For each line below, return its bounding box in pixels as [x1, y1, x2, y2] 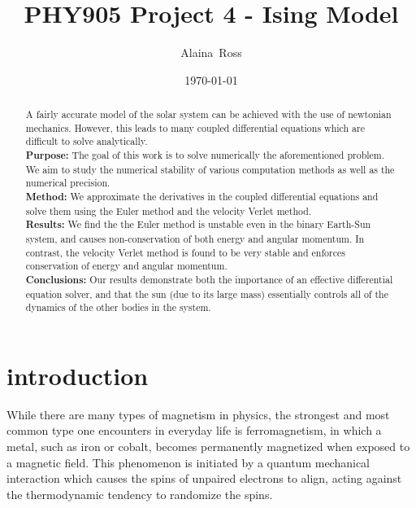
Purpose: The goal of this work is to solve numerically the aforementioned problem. [25, 148, 385, 163]
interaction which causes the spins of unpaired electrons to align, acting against [6, 470, 402, 487]
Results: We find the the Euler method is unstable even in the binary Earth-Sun [25, 217, 371, 232]
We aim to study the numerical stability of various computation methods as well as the [25, 162, 395, 176]
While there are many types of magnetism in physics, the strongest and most [6, 405, 390, 423]
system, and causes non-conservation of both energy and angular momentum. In [25, 232, 365, 246]
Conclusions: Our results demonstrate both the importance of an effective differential [25, 272, 393, 287]
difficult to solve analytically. [25, 134, 148, 148]
